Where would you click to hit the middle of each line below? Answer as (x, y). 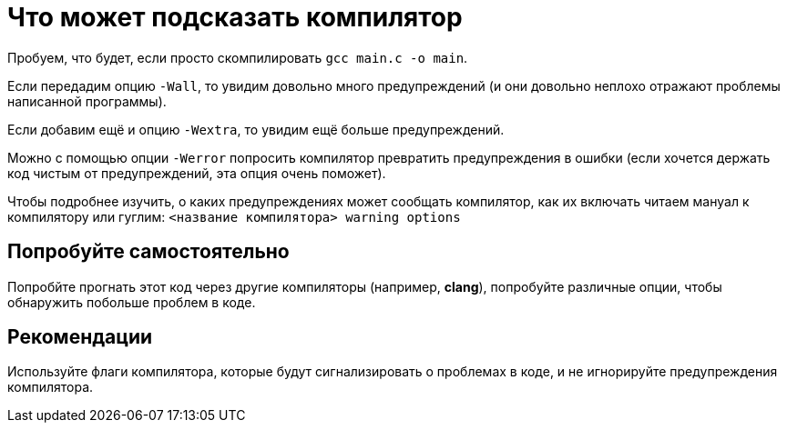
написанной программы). (87, 101)
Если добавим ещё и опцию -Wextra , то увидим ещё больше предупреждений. (256, 129)
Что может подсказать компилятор (235, 17)
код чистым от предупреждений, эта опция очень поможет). (197, 173)
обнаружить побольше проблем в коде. (132, 302)
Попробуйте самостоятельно (148, 252)
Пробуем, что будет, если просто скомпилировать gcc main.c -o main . (238, 57)
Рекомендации (80, 337)
